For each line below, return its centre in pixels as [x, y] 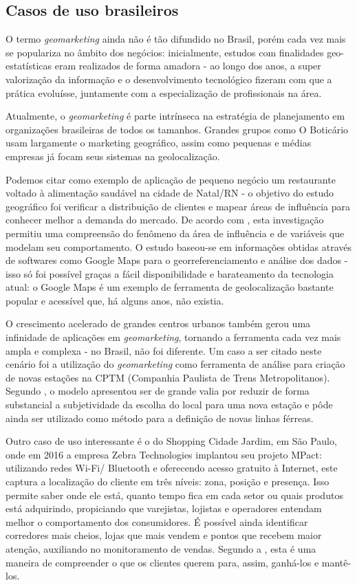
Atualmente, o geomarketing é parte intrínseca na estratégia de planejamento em [175, 116]
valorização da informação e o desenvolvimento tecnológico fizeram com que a [169, 79]
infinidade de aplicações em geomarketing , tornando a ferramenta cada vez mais [173, 337]
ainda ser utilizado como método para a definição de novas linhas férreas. [160, 418]
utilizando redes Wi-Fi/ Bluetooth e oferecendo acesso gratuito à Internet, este [172, 468]
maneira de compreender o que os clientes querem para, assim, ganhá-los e [162, 562]
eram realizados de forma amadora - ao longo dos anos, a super [188, 66]
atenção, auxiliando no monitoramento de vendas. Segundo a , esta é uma [161, 548]
